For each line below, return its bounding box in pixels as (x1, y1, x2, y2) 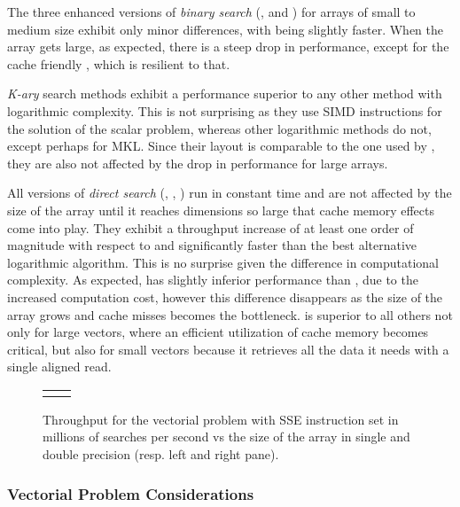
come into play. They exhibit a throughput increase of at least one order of (7, 218, 414, 237)
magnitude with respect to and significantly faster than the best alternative (7, 236, 417, 254)
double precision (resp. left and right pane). (43, 445, 279, 464)
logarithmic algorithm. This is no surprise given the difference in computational (7, 253, 440, 271)
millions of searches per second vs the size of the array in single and (43, 427, 410, 446)
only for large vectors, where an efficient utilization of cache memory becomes (7, 323, 429, 341)
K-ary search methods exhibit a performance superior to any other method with (7, 84, 442, 103)
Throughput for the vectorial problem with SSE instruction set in (43, 409, 399, 428)
